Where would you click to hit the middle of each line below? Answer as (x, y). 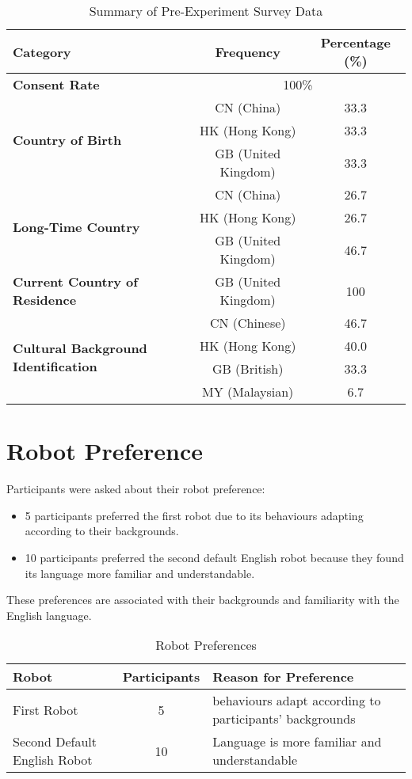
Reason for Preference (283, 677)
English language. (49, 615)
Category (42, 51)
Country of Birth (67, 139)
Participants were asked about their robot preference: (136, 489)
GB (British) (248, 369)
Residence (45, 300)
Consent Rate (56, 84)
